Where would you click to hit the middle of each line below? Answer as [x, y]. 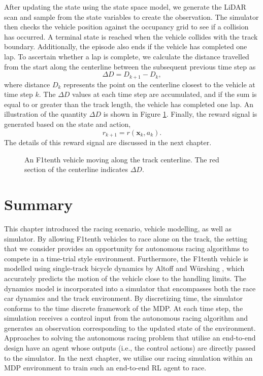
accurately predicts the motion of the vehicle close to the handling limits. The [125, 278]
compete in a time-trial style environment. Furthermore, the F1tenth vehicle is [126, 258]
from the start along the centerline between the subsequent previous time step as [130, 66]
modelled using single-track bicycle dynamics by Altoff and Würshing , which [124, 268]
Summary [39, 204]
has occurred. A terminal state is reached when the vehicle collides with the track [131, 36]
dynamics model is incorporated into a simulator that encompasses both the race [130, 288]
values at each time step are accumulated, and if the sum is [165, 94]
